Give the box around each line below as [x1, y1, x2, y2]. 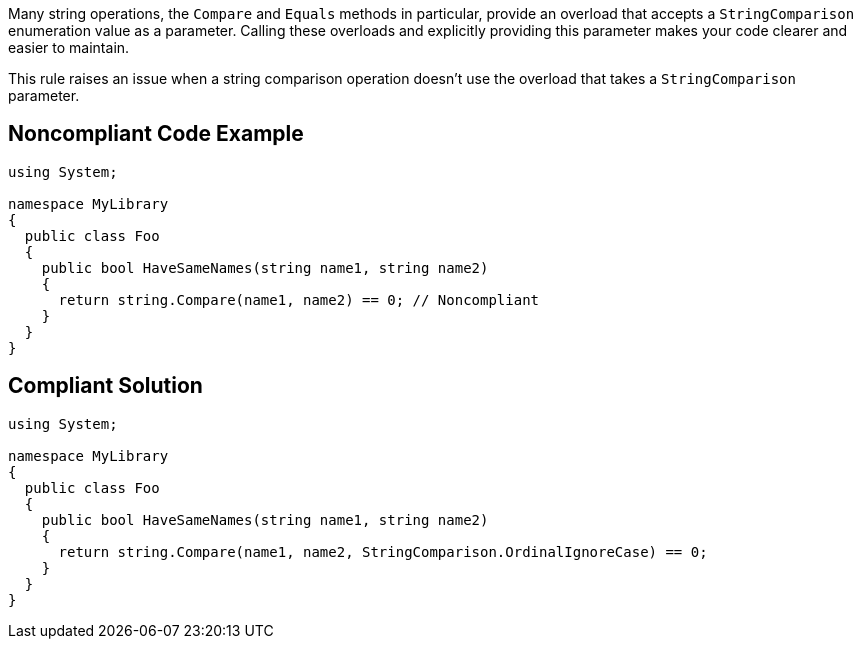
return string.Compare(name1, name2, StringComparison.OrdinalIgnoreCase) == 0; [58, 543, 708, 560]
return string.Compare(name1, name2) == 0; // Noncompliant [58, 291, 540, 308]
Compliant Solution [8, 373, 203, 399]
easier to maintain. [8, 39, 130, 56]
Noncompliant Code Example [8, 121, 304, 147]
